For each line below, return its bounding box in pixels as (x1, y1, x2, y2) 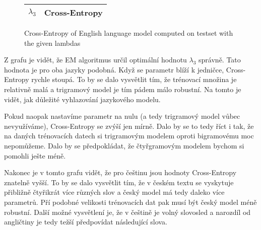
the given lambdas (24, 37, 81, 48)
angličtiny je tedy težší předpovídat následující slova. (4, 216, 167, 227)
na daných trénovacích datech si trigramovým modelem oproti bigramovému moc (4, 130, 254, 141)
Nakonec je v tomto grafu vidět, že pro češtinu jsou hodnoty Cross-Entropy (4, 167, 237, 178)
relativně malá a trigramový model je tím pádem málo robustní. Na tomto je (4, 84, 241, 94)
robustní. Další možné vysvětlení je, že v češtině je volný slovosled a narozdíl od (4, 206, 251, 217)
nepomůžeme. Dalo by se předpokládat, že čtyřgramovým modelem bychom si (4, 140, 244, 150)
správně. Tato (199, 54, 241, 65)
